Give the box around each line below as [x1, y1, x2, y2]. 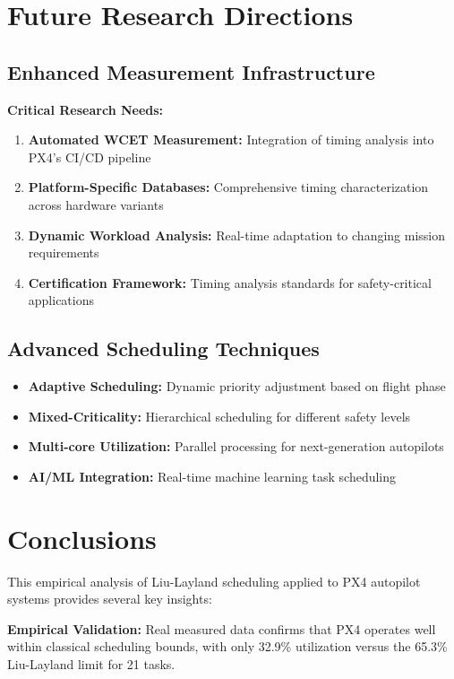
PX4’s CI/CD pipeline [28, 147, 151, 166]
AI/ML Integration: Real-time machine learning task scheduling [28, 466, 397, 485]
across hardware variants [28, 195, 164, 213]
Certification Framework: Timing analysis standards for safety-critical [28, 273, 432, 292]
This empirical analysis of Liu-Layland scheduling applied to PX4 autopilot [7, 571, 421, 590]
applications [28, 291, 95, 309]
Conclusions [7, 519, 157, 556]
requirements [28, 243, 99, 262]
